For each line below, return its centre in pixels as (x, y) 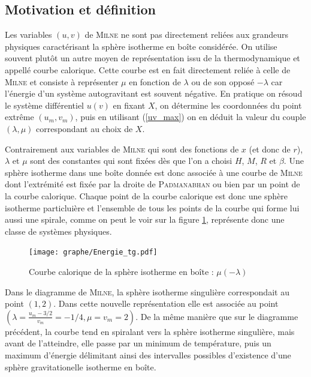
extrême (19, 117)
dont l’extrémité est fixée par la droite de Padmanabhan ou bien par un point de (153, 184)
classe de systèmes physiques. (58, 231)
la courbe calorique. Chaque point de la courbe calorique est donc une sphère (147, 195)
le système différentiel (44, 105)
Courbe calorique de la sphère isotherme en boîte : (121, 271)
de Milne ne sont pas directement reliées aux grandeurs (186, 35)
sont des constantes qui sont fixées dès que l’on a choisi (131, 161)
